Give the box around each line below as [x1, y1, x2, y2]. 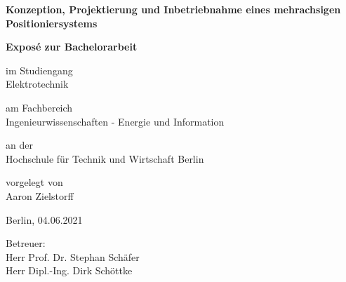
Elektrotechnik [6, 76, 69, 91]
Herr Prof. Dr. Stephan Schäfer [6, 249, 140, 264]
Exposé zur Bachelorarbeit [6, 39, 138, 54]
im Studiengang [6, 62, 73, 77]
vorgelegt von [6, 175, 63, 189]
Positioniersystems [6, 15, 98, 30]
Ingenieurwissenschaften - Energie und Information [6, 114, 225, 128]
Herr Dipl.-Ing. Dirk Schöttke [6, 263, 133, 278]
